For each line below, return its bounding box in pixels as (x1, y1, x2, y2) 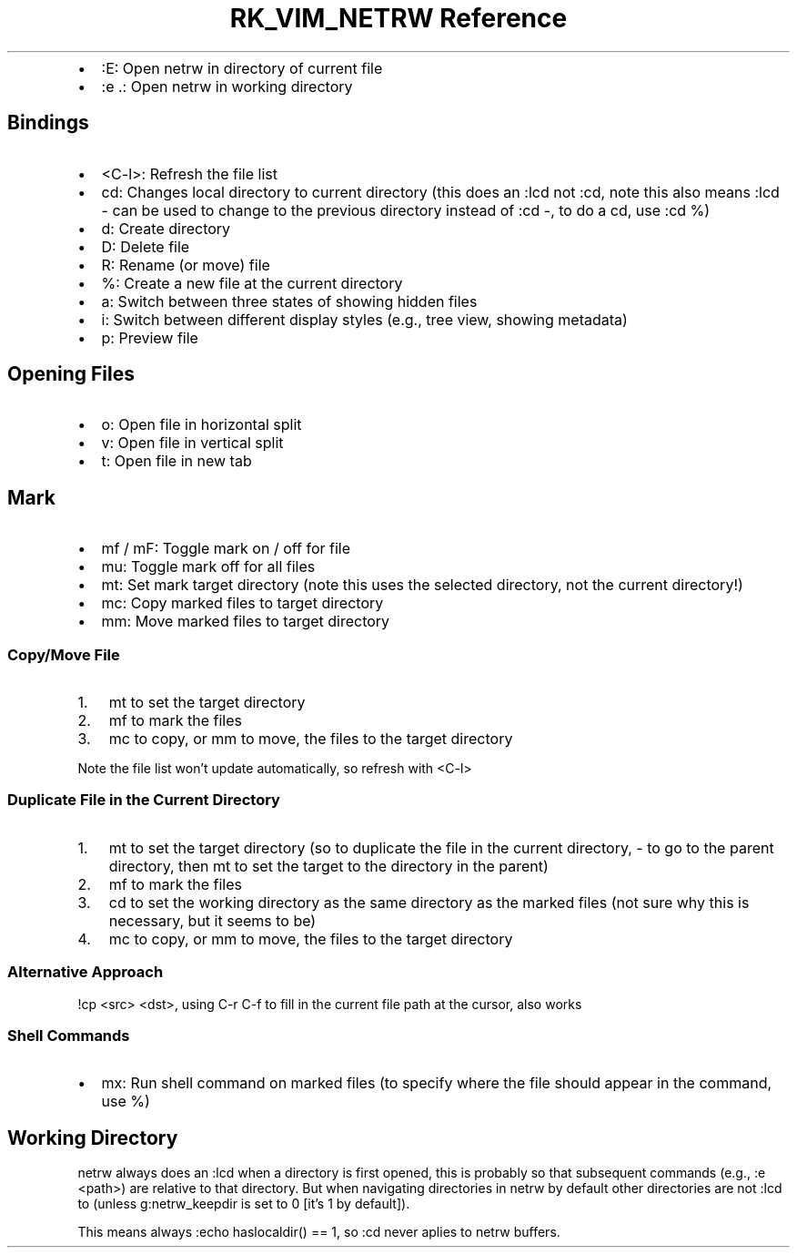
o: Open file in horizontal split (101, 415, 302, 434)
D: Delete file (101, 237, 190, 256)
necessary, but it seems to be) (108, 911, 317, 930)
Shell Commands (7, 1025, 130, 1045)
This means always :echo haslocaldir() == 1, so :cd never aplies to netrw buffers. (77, 1224, 560, 1240)
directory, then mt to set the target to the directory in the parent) (108, 856, 549, 875)
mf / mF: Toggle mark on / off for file (101, 539, 351, 558)
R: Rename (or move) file (101, 255, 270, 274)
